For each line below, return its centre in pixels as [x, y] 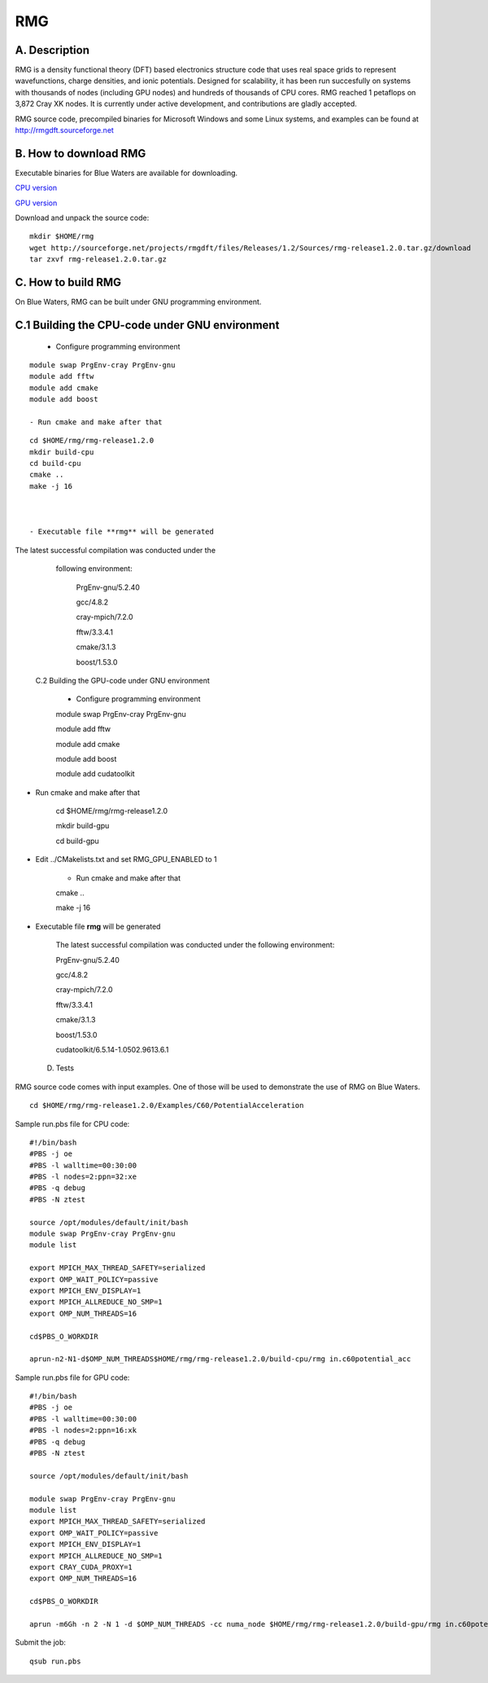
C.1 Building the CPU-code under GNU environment [147, 325]
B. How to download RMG [81, 154]
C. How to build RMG [68, 282]
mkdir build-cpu [62, 452]
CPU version [36, 188]
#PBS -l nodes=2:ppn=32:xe [83, 1177]
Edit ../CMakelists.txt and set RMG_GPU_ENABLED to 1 [126, 859]
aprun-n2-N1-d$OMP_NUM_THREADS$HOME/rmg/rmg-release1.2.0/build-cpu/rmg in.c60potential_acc [220, 1359]
